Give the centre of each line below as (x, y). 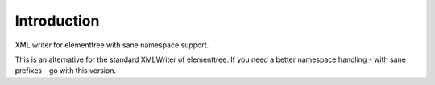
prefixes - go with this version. (66, 71)
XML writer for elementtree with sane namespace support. (112, 45)
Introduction (57, 21)
